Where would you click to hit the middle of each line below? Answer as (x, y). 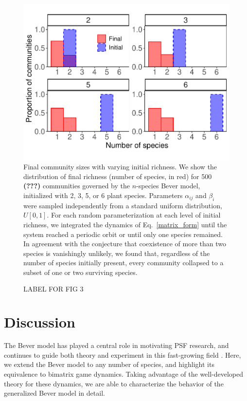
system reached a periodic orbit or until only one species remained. (123, 234)
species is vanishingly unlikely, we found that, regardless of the (117, 253)
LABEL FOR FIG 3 (53, 288)
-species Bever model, (168, 186)
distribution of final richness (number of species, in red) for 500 (118, 176)
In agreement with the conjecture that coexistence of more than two (125, 244)
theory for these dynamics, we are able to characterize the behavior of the (114, 383)
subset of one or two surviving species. (80, 272)
